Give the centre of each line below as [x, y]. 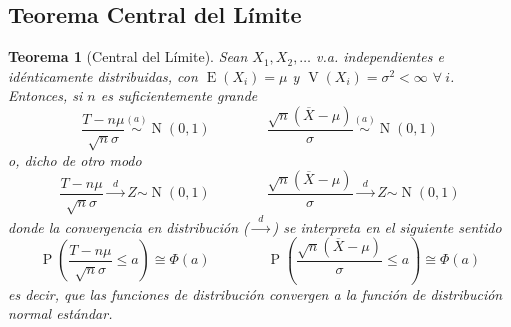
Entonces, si [45, 95]
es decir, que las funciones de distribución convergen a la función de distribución [255, 293]
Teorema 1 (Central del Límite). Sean [128, 56]
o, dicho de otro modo [75, 159]
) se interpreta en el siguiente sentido [387, 226]
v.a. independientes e [380, 56]
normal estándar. [60, 313]
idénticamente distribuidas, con [103, 75]
